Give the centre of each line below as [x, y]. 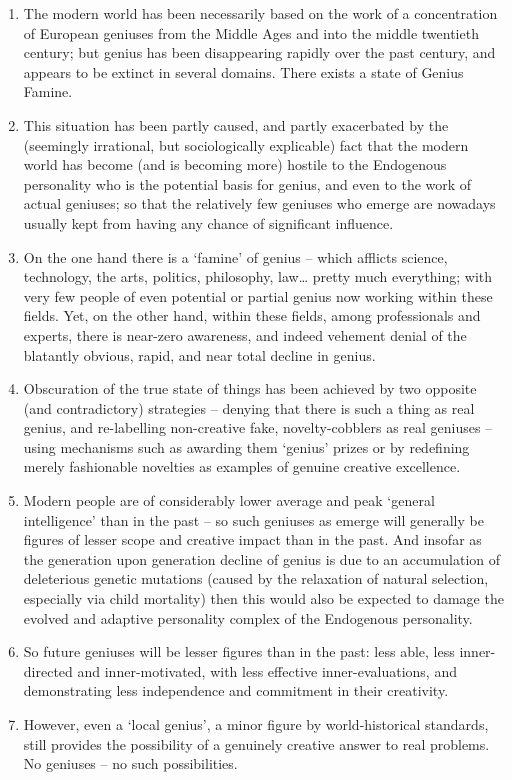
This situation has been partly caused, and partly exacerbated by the [236, 124]
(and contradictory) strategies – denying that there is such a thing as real [249, 407]
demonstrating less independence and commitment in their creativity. [236, 690]
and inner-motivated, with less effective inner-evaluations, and [267, 670]
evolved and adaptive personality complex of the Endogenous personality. [248, 617]
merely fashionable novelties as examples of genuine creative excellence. [242, 466]
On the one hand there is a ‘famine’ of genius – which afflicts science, [235, 256]
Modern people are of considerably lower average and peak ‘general [229, 500]
